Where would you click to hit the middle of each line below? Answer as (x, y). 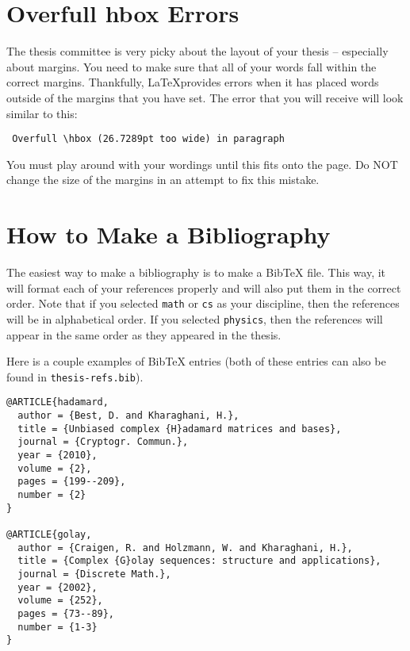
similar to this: (42, 113)
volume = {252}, (60, 601)
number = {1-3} (57, 627)
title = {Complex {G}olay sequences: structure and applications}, (199, 561)
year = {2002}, (57, 587)
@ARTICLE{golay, (49, 534)
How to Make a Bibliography (169, 234)
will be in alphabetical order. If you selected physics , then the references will (195, 318)
